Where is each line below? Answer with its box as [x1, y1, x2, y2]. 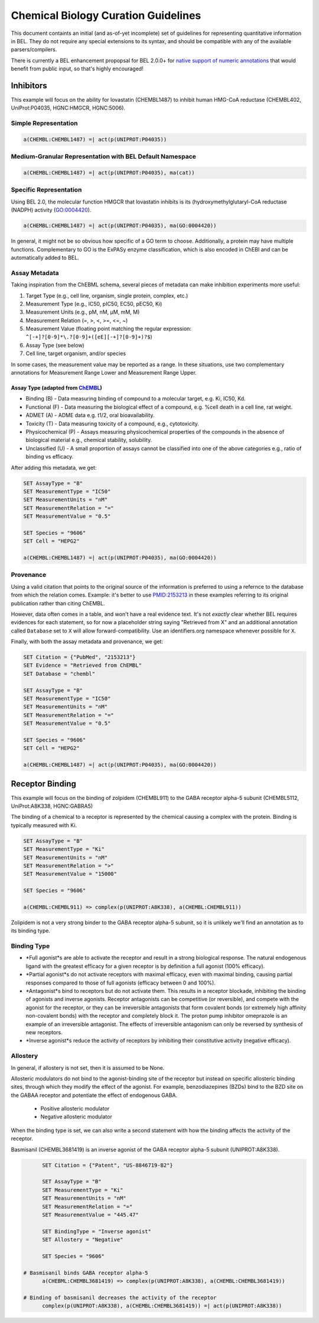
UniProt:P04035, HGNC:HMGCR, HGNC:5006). [11, 104, 126, 112]
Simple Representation [11, 119, 78, 127]
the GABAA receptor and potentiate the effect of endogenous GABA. [11, 1092, 177, 1099]
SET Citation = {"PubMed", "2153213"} [23, 654, 136, 661]
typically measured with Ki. [11, 821, 77, 828]
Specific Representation [11, 186, 82, 194]
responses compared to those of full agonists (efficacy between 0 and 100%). [25, 979, 216, 986]
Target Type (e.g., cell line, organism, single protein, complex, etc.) [25, 292, 188, 299]
